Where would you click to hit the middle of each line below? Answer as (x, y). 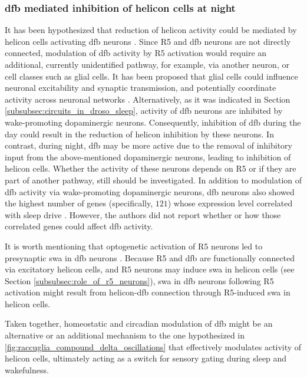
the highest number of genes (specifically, (79, 203)
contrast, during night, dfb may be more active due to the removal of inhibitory (148, 145)
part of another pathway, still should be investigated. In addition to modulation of (153, 180)
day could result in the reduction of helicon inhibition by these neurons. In (139, 134)
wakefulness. (27, 369)
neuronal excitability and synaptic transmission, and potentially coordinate (141, 88)
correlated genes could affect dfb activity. (79, 226)
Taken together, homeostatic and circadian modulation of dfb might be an (139, 323)
